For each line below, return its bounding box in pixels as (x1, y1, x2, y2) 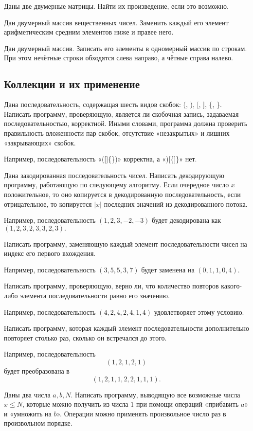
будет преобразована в (4, 366, 70, 376)
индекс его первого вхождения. (4, 248, 96, 258)
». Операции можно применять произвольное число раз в (56, 408, 226, 418)
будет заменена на (141, 264, 195, 274)
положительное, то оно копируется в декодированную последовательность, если (4, 189, 241, 199)
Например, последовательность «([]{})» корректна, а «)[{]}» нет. (4, 154, 197, 164)
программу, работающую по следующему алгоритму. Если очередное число (4, 180, 229, 190)
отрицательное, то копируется (4, 198, 92, 209)
